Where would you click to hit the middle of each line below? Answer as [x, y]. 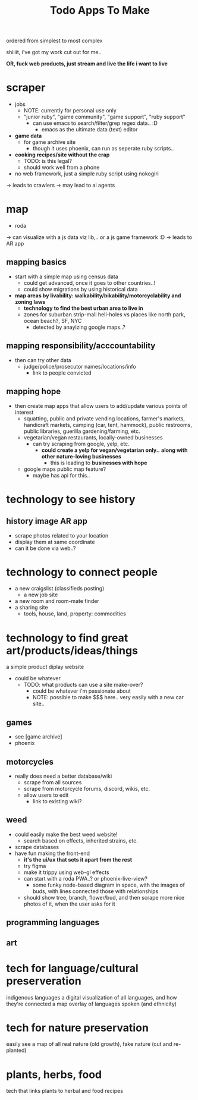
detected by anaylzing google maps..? [79, 327]
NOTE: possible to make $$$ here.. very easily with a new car [108, 697]
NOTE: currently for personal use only [70, 111]
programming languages [53, 923]
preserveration [44, 981]
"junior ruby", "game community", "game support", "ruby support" [104, 117]
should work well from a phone [62, 168]
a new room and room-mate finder [57, 601]
